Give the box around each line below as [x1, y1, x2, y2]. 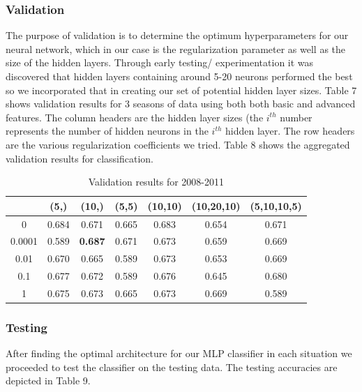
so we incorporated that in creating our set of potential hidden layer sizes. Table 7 [6, 82, 357, 97]
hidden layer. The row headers [225, 123, 355, 138]
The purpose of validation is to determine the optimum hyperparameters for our [6, 28, 349, 43]
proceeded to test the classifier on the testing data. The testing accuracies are [6, 359, 338, 374]
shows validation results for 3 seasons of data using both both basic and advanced [6, 96, 356, 111]
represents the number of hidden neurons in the [6, 123, 209, 138]
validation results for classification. [6, 151, 153, 165]
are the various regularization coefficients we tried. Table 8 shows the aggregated [6, 137, 350, 151]
